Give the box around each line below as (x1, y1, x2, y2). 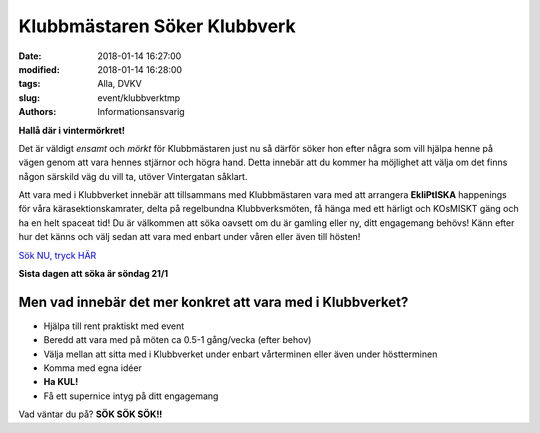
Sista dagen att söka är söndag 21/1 (18, 268, 169, 280)
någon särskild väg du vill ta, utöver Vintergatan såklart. (18, 170, 248, 182)
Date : (18, 50, 42, 62)
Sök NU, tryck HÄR (18, 249, 97, 261)
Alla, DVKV (97, 78, 142, 90)
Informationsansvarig (97, 106, 185, 118)
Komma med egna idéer (43, 362, 142, 374)
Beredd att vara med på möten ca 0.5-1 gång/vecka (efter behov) (43, 334, 312, 346)
